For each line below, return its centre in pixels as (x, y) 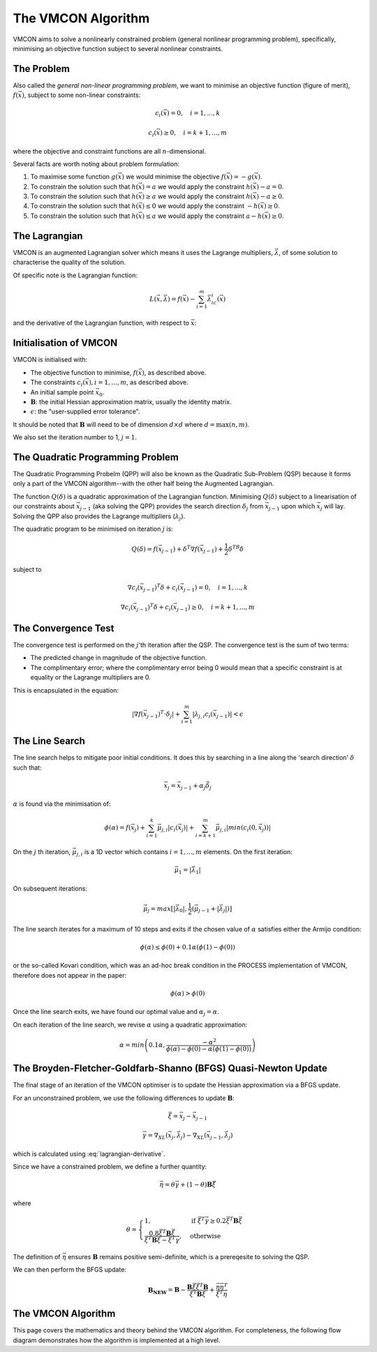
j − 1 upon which (292, 507)
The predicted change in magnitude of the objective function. (119, 658)
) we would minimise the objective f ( (174, 177)
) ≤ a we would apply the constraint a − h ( (203, 216)
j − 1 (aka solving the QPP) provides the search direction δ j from (172, 507)
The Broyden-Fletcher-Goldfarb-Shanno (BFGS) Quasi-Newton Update (170, 1068)
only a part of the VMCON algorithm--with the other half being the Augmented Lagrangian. (143, 484)
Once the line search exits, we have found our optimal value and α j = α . (116, 1013)
